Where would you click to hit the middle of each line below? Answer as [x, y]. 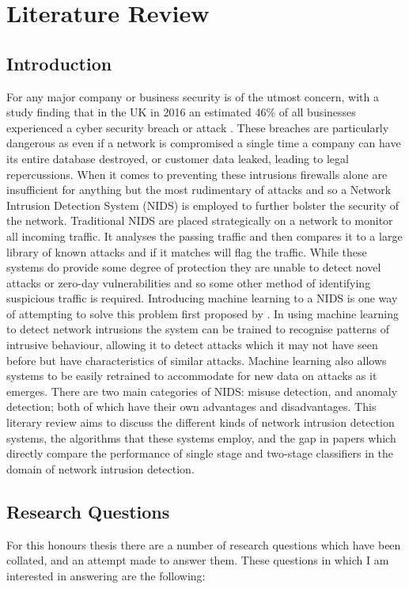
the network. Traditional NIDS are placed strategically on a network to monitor [200, 220]
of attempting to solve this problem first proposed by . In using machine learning [203, 313]
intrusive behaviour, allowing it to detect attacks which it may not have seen [192, 345]
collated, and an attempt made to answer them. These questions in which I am [198, 560]
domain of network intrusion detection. [100, 468]
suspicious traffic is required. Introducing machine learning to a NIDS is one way [202, 298]
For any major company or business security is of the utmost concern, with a [193, 96]
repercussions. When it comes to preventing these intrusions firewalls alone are [197, 174]
